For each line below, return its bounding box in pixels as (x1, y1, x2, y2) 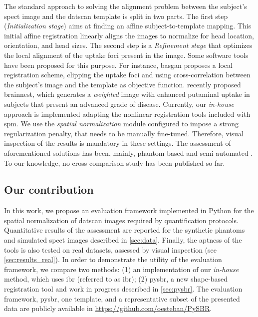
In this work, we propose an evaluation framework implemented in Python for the (4, 205, 254, 216)
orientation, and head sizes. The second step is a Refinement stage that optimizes (4, 40, 253, 50)
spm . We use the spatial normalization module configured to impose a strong (4, 118, 239, 129)
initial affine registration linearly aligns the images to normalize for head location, (4, 30, 254, 40)
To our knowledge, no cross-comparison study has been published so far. (4, 157, 225, 168)
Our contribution (4, 182, 94, 197)
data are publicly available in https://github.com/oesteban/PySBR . (4, 303, 212, 314)
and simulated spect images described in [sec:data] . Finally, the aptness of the (4, 235, 242, 245)
